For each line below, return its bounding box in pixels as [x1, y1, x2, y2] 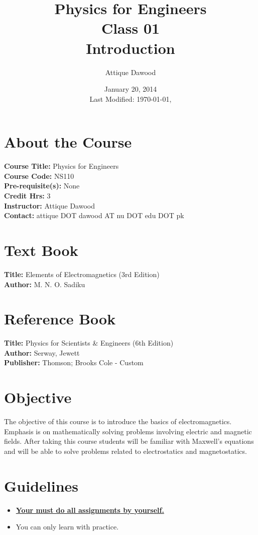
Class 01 [101, 18, 160, 38]
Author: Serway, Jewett [4, 347, 80, 358]
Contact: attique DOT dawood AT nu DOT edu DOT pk [4, 210, 184, 221]
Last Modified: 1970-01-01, [89, 93, 172, 104]
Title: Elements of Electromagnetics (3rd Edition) [4, 269, 160, 279]
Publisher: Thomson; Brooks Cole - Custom [4, 357, 144, 368]
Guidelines [4, 475, 79, 496]
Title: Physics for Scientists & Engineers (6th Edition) [4, 338, 174, 348]
